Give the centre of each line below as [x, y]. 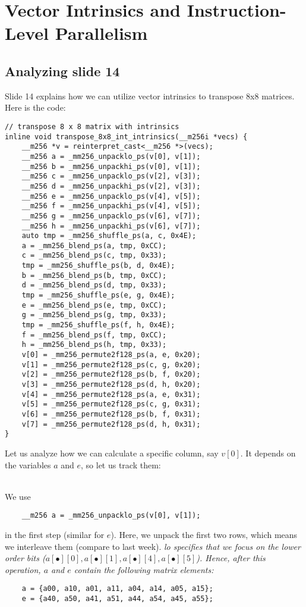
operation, [23, 569]
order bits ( [25, 558]
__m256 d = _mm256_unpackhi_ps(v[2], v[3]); [111, 186]
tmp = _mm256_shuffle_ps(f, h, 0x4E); [98, 325]
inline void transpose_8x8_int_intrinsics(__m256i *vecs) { [126, 137]
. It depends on [268, 453]
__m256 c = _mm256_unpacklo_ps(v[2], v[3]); [111, 176]
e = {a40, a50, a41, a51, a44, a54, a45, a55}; [117, 599]
